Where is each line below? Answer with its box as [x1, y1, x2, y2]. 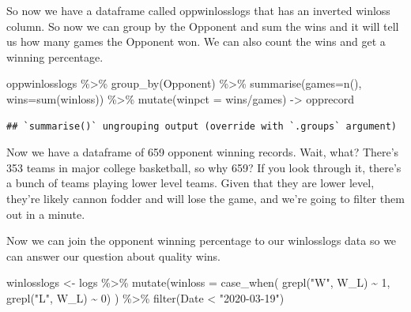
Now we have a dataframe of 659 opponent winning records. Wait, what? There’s [6, 144, 399, 160]
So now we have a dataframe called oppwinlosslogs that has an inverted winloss [6, 2, 390, 18]
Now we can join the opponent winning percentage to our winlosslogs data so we [6, 232, 397, 249]
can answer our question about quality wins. [6, 247, 221, 264]
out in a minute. [6, 205, 85, 222]
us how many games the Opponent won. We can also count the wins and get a [6, 33, 386, 50]
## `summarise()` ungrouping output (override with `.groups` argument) [6, 120, 397, 132]
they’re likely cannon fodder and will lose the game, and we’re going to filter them [6, 190, 405, 206]
